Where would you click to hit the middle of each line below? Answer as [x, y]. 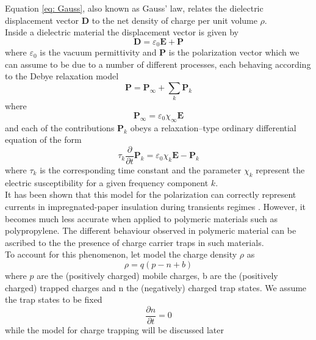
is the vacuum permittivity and [98, 52]
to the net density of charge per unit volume [174, 20]
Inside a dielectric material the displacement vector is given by [122, 32]
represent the [280, 169]
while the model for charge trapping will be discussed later [114, 329]
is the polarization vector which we [234, 52]
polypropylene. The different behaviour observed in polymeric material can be [151, 230]
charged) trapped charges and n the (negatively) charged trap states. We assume [156, 287]
